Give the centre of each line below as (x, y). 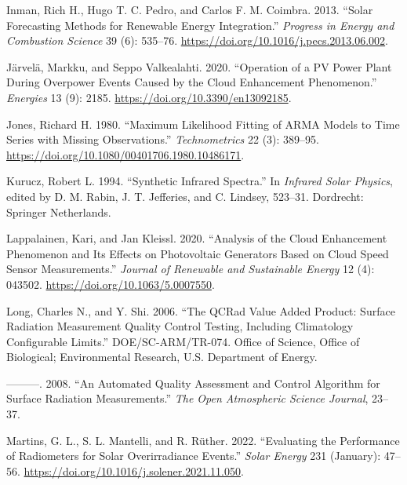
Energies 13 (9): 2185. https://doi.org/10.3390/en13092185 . (149, 97)
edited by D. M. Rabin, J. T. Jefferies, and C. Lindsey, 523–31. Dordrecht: (185, 196)
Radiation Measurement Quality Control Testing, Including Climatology (180, 326)
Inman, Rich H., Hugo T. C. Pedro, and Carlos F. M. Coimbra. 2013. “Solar (190, 9)
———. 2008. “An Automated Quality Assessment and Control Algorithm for (193, 383)
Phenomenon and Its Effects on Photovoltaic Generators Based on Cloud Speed (198, 253)
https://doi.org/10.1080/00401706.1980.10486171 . (125, 154)
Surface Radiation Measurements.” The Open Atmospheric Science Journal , (187, 398)
